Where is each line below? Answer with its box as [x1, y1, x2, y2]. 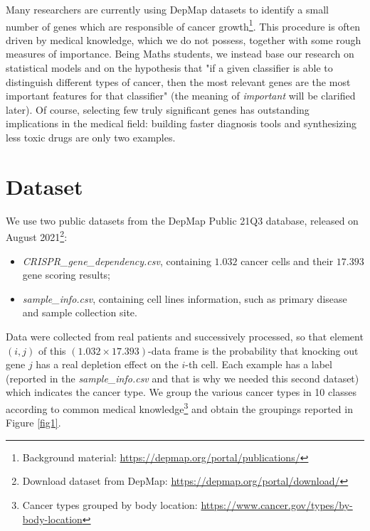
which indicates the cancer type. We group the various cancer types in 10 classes [6, 385, 356, 399]
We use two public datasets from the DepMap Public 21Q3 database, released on [6, 213, 359, 227]
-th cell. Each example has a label [185, 357, 332, 372]
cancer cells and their [240, 253, 334, 268]
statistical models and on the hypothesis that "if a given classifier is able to [6, 60, 333, 75]
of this [38, 343, 66, 358]
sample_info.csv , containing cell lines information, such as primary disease [22, 291, 347, 306]
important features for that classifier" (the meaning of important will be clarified [6, 88, 356, 103]
